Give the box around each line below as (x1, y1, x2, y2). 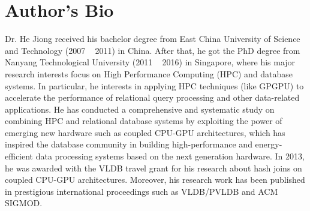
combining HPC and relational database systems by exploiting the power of (5, 114, 282, 127)
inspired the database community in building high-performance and (5, 138, 252, 150)
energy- (255, 138, 282, 150)
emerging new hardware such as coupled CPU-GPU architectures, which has (5, 126, 285, 138)
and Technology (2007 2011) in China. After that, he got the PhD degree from (5, 44, 300, 56)
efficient (5, 150, 34, 162)
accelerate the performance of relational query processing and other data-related (5, 91, 300, 104)
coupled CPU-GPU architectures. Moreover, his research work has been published (5, 173, 305, 186)
